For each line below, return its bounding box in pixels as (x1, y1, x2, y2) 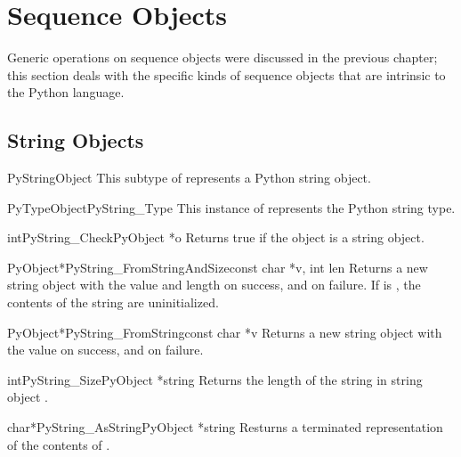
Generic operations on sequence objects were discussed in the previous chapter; (7, 48, 438, 67)
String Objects (7, 126, 144, 154)
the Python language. (7, 83, 125, 102)
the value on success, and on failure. (7, 340, 204, 359)
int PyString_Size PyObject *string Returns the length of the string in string (7, 370, 423, 388)
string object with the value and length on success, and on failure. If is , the (7, 275, 421, 294)
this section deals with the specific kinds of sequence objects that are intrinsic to (7, 65, 446, 84)
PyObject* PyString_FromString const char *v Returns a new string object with (7, 322, 442, 341)
